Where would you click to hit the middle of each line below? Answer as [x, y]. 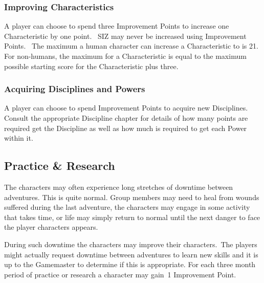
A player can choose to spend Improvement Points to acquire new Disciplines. [126, 108]
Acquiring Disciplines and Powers [75, 89]
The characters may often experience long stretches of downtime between [119, 187]
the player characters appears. [51, 227]
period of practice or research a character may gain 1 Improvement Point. [120, 274]
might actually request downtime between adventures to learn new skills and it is [131, 254]
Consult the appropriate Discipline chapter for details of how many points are [126, 118]
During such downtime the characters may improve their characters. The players [131, 244]
